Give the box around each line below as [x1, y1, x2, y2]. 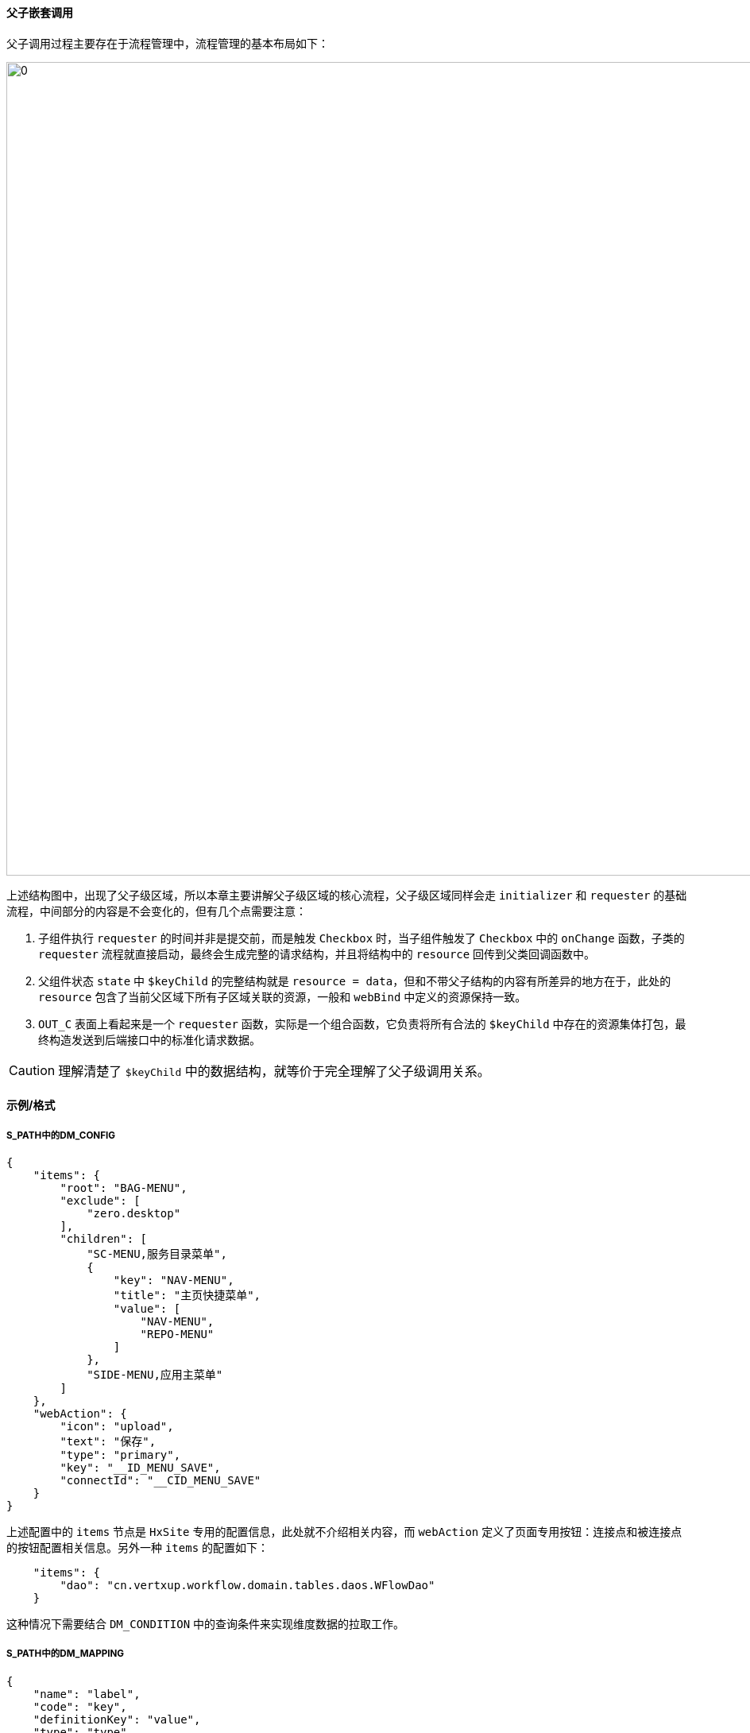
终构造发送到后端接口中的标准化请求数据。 [38, 1032, 261, 1046]
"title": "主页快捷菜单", [113, 1289, 261, 1302]
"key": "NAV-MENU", [113, 1274, 234, 1286]
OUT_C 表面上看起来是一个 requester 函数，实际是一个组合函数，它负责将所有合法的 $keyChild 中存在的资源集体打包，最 [38, 1016, 686, 1031]
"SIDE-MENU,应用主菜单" [87, 1368, 223, 1381]
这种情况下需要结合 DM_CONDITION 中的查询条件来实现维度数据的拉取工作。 [6, 1617, 405, 1630]
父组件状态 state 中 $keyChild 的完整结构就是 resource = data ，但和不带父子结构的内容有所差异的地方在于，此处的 [38, 973, 671, 988]
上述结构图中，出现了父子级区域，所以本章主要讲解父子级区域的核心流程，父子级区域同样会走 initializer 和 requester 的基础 [6, 888, 687, 902]
